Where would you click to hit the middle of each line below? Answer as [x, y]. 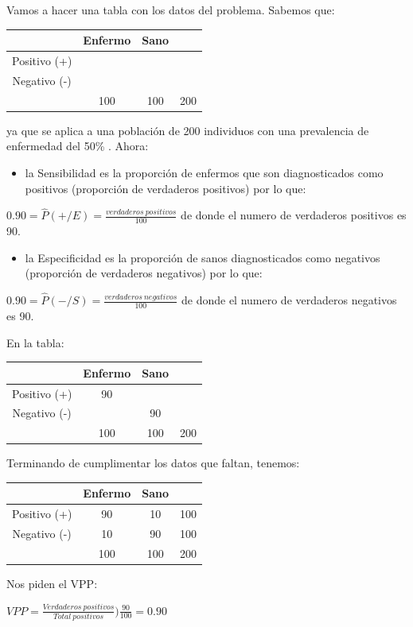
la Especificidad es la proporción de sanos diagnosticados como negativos [203, 257]
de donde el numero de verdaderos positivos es [294, 215]
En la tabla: [35, 342]
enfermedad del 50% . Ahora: [78, 146]
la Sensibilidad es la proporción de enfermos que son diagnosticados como [204, 172]
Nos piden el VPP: [52, 583]
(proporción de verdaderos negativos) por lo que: [144, 273]
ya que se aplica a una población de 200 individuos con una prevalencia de [188, 130]
